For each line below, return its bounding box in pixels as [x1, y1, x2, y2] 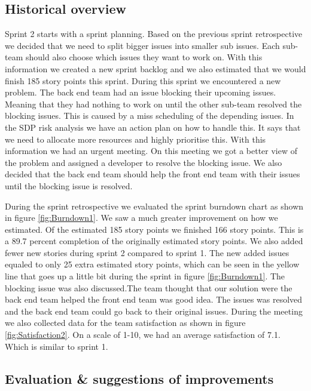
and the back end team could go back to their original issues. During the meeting [5, 304, 303, 317]
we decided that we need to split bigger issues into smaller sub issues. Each [5, 39, 280, 51]
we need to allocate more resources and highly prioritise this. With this [5, 133, 266, 145]
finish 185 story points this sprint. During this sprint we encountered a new [5, 74, 281, 87]
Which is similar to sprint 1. [5, 340, 108, 352]
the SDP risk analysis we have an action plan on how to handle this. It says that [5, 121, 301, 133]
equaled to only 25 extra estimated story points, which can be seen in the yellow [5, 258, 300, 270]
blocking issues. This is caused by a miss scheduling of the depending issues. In [5, 109, 294, 122]
